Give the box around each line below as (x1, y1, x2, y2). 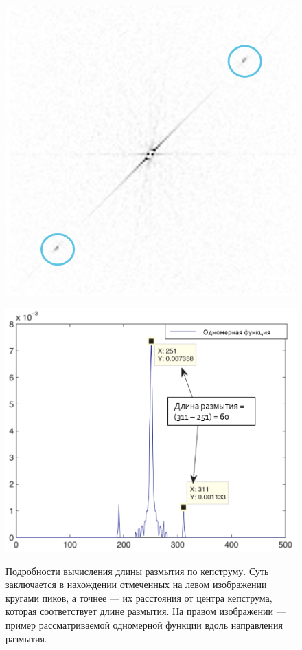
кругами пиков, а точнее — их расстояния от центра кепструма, (5, 590, 272, 605)
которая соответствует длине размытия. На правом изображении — (5, 604, 286, 618)
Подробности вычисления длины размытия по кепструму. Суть (5, 563, 269, 578)
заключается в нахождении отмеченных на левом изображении (5, 577, 267, 592)
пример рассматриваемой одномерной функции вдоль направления (5, 617, 283, 631)
